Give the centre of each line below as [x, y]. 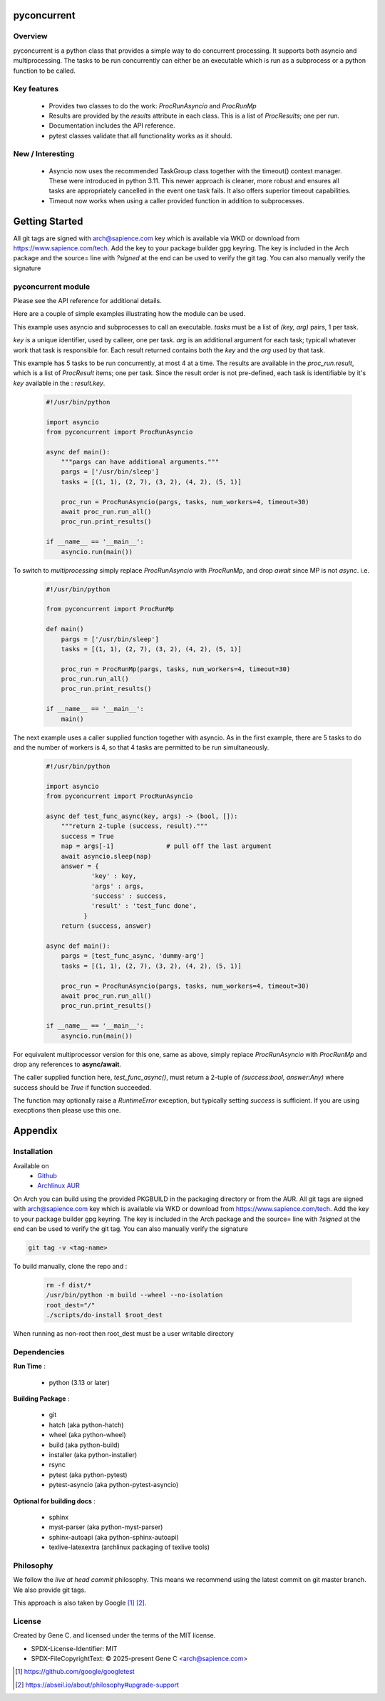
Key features [36, 89]
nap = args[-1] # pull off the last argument [166, 846]
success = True [87, 836]
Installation [33, 1152]
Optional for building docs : [55, 1501]
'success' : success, [129, 896]
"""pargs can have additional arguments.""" [140, 462]
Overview [30, 36]
